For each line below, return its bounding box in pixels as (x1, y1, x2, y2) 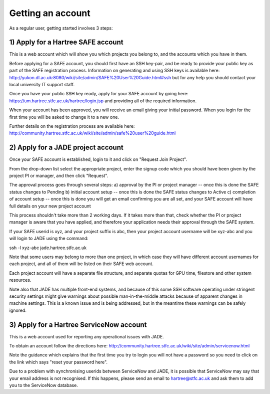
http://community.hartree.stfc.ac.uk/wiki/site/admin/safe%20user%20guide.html (9, 130, 176, 136)
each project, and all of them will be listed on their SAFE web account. (9, 261, 153, 267)
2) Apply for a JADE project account (9, 143, 123, 152)
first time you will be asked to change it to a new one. (9, 114, 119, 120)
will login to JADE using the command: (9, 236, 88, 242)
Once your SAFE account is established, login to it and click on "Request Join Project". (9, 156, 187, 162)
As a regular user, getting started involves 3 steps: (9, 25, 113, 31)
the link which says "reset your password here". (9, 359, 107, 365)
